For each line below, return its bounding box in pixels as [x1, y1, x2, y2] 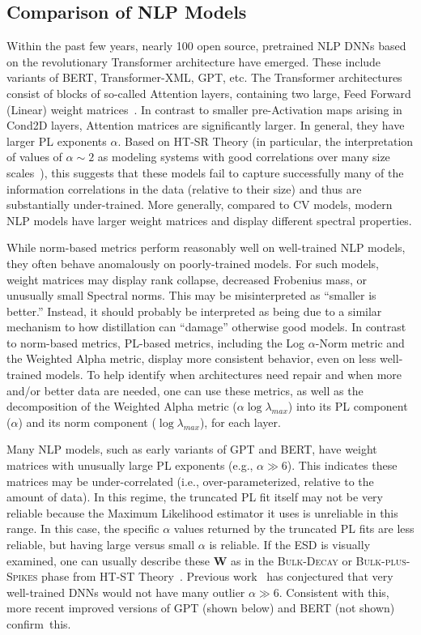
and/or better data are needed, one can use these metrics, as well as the [6, 381, 364, 398]
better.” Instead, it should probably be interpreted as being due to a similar [6, 302, 382, 319]
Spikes [6, 568, 38, 585]
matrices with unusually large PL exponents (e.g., [6, 457, 253, 474]
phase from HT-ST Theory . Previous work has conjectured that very [41, 568, 393, 585]
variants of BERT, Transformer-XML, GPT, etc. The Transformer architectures [6, 69, 402, 86]
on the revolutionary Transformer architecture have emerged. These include [6, 53, 381, 70]
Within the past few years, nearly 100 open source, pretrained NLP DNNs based [6, 37, 406, 54]
